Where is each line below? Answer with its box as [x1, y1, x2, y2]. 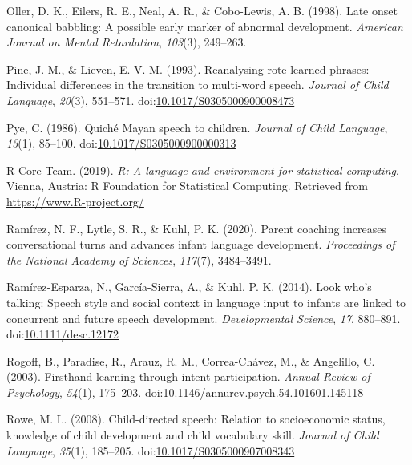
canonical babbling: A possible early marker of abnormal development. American [6, 18, 403, 34]
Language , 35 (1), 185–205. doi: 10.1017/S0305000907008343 [6, 442, 295, 459]
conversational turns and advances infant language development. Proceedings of [6, 236, 395, 253]
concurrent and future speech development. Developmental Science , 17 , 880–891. [6, 309, 401, 326]
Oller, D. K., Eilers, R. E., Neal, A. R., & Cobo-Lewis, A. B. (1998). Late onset [6, 2, 398, 18]
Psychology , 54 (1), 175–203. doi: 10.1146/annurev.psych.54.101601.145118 [6, 383, 364, 400]
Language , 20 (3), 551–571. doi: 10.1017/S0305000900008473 [6, 91, 295, 108]
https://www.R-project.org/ [6, 192, 144, 209]
